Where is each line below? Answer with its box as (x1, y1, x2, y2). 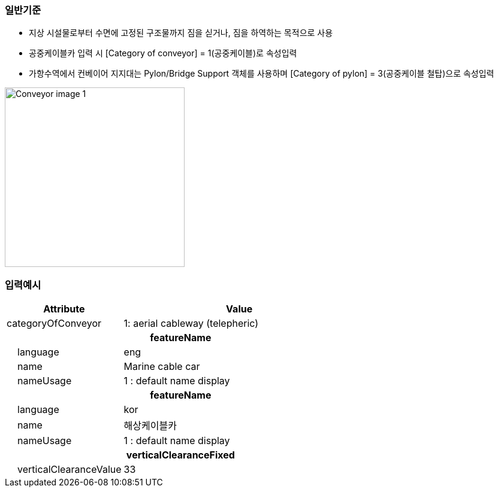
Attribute (43, 303, 85, 315)
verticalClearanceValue (17, 463, 122, 476)
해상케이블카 (123, 420, 177, 432)
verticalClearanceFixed (126, 449, 235, 461)
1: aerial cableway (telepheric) (123, 317, 259, 330)
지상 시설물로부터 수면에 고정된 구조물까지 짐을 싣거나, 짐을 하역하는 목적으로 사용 (29, 28, 333, 38)
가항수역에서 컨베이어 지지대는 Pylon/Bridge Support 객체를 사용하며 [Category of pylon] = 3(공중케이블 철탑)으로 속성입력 (29, 68, 494, 79)
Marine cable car (123, 360, 200, 373)
